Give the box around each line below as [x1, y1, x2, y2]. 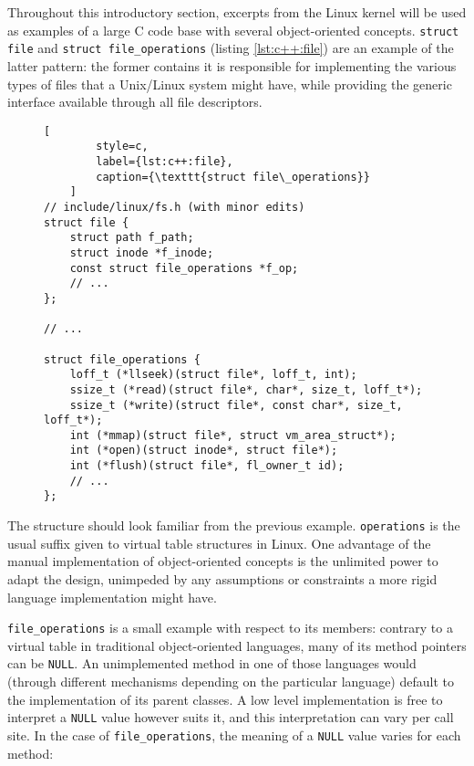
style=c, [96, 140, 149, 153]
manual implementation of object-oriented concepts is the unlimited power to [7, 551, 438, 571]
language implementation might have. [7, 587, 217, 606]
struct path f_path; [69, 231, 194, 245]
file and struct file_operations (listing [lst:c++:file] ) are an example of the [7, 38, 454, 58]
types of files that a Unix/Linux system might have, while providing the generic [7, 74, 452, 93]
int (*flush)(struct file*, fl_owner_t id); [69, 459, 345, 473]
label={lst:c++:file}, [96, 155, 233, 168]
